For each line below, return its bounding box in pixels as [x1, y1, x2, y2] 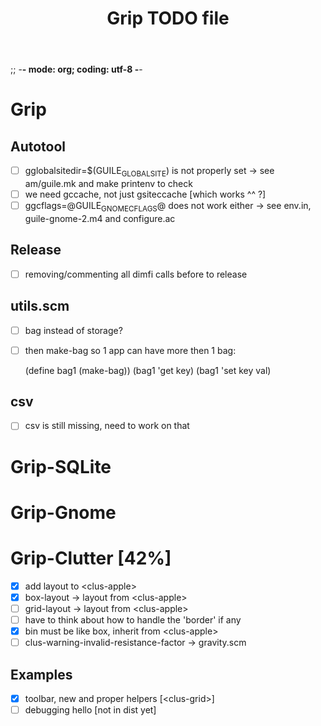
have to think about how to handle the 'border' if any [24, 614, 242, 626]
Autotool [10, 138, 67, 155]
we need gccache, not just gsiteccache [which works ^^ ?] [24, 188, 267, 200]
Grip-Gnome [10, 501, 117, 524]
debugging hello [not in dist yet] [24, 704, 157, 716]
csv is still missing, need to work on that [24, 420, 190, 432]
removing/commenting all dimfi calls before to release [24, 268, 248, 280]
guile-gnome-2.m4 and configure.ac [24, 212, 176, 224]
